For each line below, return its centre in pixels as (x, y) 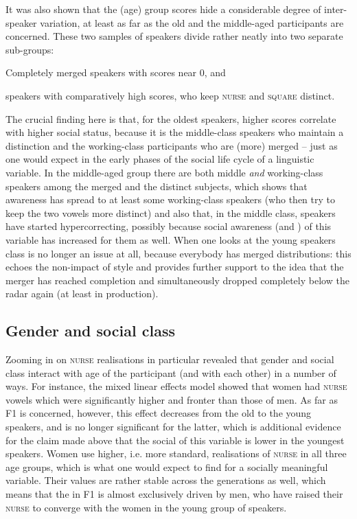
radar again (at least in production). (82, 293)
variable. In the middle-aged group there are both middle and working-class (164, 172)
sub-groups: (30, 49)
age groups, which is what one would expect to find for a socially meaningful (167, 466)
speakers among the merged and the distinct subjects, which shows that (157, 186)
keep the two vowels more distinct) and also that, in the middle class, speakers (171, 212)
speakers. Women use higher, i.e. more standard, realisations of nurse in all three (176, 453)
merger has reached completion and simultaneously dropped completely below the (177, 280)
